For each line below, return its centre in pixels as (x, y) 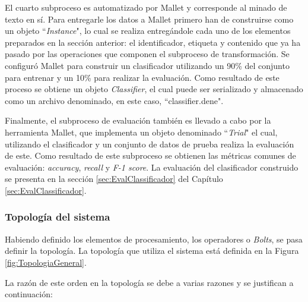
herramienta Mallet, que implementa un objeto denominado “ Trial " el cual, (141, 132)
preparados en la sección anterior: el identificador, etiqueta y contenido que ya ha (153, 42)
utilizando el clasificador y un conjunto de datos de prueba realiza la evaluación (150, 144)
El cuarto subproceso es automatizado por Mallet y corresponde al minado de (146, 7)
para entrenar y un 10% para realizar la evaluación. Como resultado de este (142, 77)
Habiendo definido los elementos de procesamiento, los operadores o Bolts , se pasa (154, 239)
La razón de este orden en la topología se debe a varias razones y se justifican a (149, 282)
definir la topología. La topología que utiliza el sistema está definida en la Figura (152, 251)
